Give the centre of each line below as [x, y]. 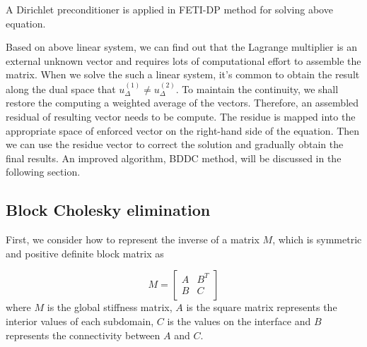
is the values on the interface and [239, 321]
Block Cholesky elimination [108, 210]
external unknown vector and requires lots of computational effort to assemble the [183, 60]
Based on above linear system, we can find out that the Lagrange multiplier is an [182, 47]
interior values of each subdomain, [80, 321]
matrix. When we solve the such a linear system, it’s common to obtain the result [183, 74]
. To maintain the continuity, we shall [257, 89]
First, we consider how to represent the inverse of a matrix [133, 239]
